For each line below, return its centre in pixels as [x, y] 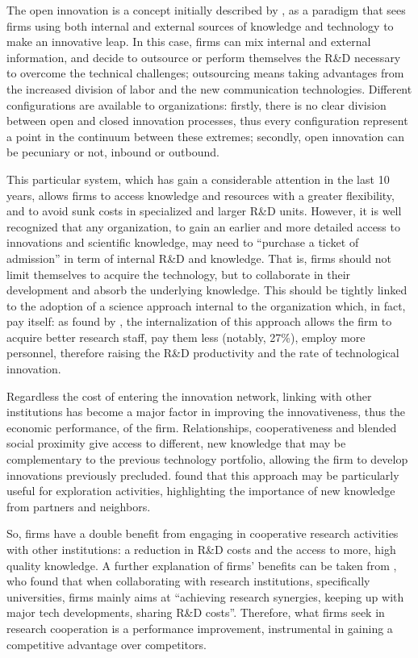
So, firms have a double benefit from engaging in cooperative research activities [203, 533]
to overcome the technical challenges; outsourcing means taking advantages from [205, 73]
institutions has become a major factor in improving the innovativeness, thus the [206, 412]
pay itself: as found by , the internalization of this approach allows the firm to [199, 321]
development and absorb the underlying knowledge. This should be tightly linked [207, 290]
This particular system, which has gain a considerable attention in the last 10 [198, 179]
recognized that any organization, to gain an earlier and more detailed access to [203, 226]
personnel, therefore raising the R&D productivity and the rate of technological [203, 353]
